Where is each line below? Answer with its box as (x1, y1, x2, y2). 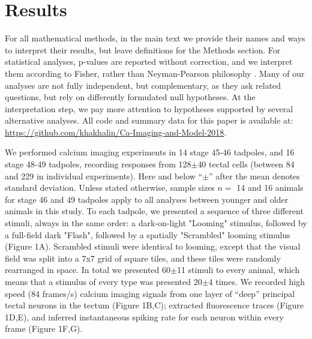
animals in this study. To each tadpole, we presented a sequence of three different (5, 205, 304, 217)
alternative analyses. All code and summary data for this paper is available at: (5, 114, 293, 127)
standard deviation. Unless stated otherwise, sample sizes (5, 181, 215, 194)
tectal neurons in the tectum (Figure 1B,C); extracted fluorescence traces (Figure (5, 299, 304, 311)
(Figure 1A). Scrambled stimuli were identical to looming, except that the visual (5, 240, 301, 253)
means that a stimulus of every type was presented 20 (5, 275, 202, 287)
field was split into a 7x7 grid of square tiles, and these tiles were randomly (5, 251, 281, 264)
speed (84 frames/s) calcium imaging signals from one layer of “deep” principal (5, 287, 295, 299)
